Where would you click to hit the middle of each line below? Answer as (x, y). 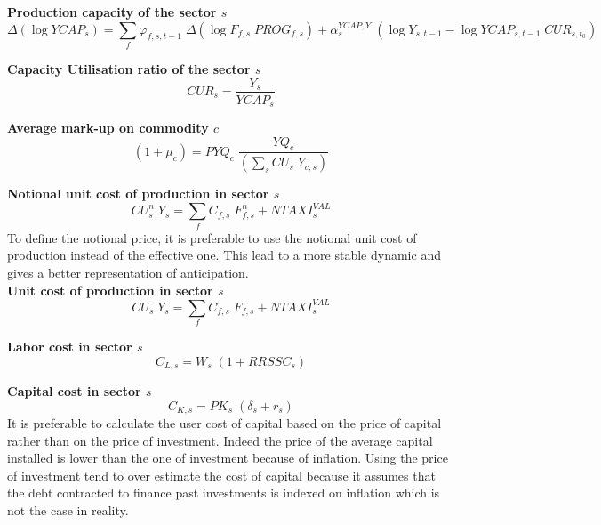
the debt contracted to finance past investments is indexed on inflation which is (224, 493)
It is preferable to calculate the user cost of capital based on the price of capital (224, 423)
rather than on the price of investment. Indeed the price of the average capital (220, 440)
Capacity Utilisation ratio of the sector (129, 68)
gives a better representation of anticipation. (128, 272)
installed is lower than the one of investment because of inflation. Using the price (228, 458)
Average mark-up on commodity (108, 128)
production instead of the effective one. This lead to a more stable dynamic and (224, 255)
